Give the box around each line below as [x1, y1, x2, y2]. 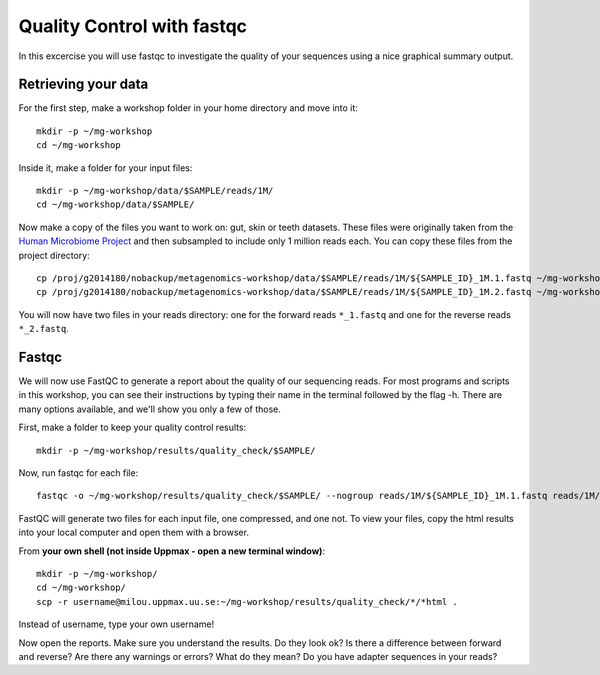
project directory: [18, 249, 90, 261]
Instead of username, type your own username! [18, 618, 215, 630]
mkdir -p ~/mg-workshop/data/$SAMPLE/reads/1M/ [36, 185, 274, 197]
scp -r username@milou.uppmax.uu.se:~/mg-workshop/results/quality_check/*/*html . [36, 596, 459, 607]
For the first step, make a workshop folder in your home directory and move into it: [18, 102, 359, 114]
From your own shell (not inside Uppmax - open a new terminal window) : [18, 545, 325, 557]
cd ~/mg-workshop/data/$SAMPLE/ [36, 199, 195, 210]
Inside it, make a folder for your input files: [18, 161, 193, 174]
